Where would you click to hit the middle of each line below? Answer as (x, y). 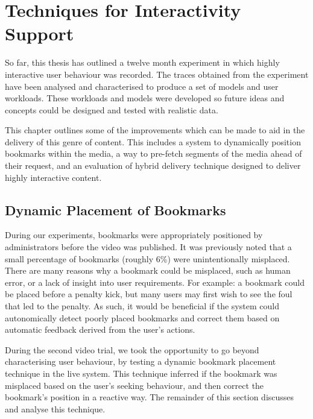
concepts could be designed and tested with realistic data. (112, 109)
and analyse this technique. (55, 408)
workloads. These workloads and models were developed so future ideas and (145, 98)
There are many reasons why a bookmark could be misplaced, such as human (148, 270)
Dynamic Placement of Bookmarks (115, 209)
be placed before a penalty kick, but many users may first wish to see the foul (149, 294)
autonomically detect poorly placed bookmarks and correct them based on (142, 317)
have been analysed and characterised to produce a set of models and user (142, 86)
